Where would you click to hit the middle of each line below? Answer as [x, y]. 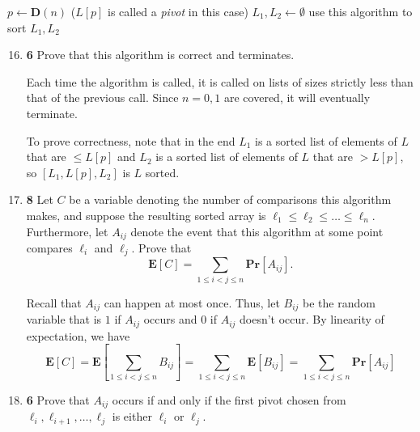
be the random [339, 302]
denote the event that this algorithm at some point [257, 231]
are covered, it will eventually [297, 97]
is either [132, 416]
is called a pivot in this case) [178, 11]
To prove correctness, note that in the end [131, 140]
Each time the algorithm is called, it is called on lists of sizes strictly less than [220, 81]
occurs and [170, 319]
